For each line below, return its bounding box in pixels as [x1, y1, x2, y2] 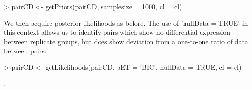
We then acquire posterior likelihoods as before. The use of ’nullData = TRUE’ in [4, 17, 248, 27]
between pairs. [4, 46, 47, 56]
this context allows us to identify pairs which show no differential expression [4, 27, 231, 37]
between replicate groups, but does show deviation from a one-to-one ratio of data [4, 36, 248, 46]
